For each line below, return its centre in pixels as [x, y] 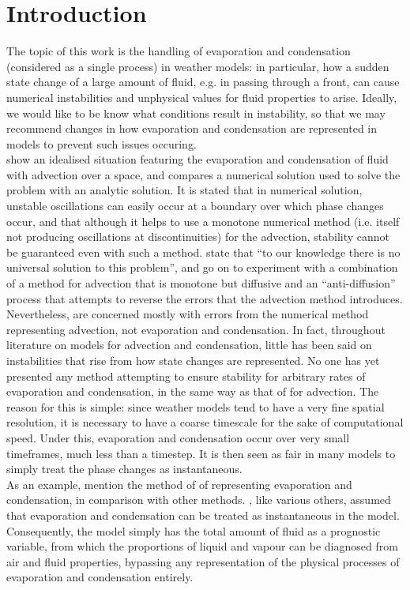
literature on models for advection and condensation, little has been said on [189, 345]
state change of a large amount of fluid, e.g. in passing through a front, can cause [203, 82]
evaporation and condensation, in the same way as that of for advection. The [193, 391]
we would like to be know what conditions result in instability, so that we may [196, 113]
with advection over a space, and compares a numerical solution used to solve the [203, 174]
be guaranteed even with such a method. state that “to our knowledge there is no [203, 252]
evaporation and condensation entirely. [100, 577]
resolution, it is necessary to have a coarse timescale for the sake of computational [205, 422]
